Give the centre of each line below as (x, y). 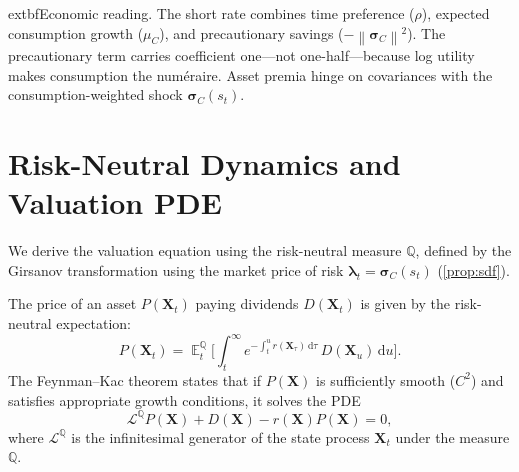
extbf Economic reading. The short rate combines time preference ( (211, 13)
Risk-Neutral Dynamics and (204, 163)
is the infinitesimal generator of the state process (220, 436)
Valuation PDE (115, 202)
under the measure (452, 436)
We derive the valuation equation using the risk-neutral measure (205, 250)
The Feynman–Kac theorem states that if (135, 379)
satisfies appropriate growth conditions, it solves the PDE (184, 399)
